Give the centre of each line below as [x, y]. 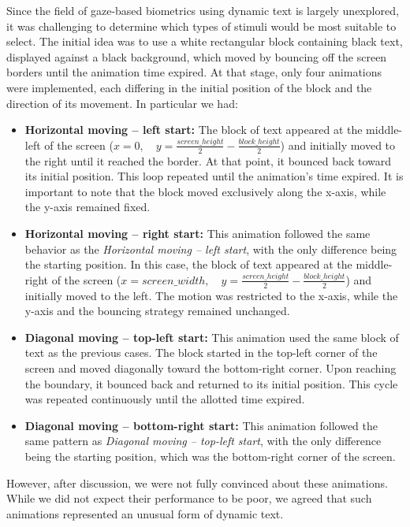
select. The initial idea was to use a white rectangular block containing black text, [205, 41]
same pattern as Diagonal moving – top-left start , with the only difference [203, 441]
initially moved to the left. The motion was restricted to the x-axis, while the [211, 295]
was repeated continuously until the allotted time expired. [165, 399]
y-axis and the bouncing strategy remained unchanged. [157, 311]
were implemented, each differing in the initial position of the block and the [189, 87]
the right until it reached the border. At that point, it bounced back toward [208, 160]
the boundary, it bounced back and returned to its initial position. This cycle [211, 383]
